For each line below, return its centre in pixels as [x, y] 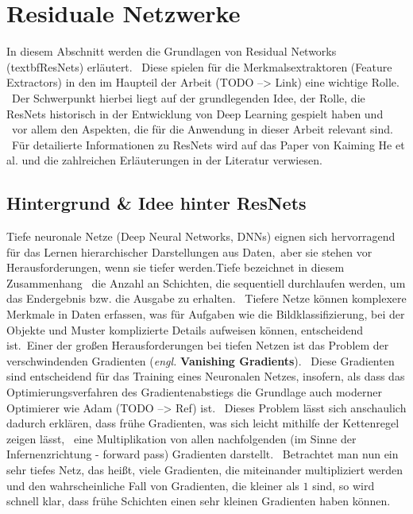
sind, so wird [344, 485]
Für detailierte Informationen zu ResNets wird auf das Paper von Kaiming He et [208, 144]
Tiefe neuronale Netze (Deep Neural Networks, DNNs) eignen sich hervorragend [201, 236]
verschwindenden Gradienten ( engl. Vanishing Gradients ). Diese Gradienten [201, 360]
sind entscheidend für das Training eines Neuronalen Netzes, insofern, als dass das [206, 376]
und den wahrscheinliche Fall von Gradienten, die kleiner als [153, 485]
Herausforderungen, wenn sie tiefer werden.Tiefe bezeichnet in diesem [176, 267]
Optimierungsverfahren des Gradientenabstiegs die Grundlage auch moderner [194, 392]
